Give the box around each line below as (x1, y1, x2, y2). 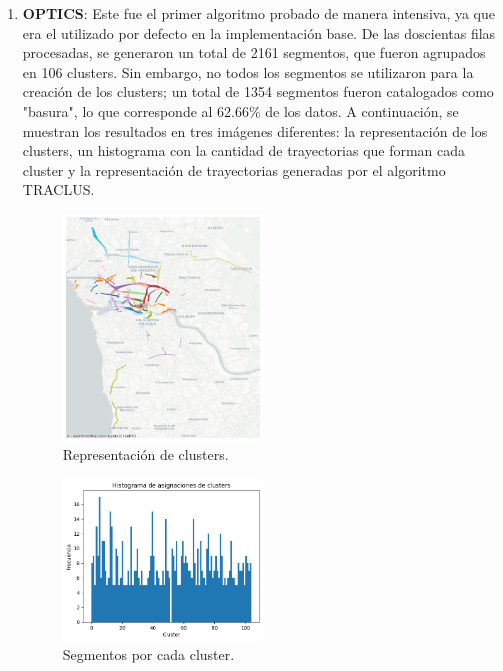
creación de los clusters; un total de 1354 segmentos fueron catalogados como (22, 81, 494, 102)
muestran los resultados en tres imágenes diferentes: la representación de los (22, 120, 488, 141)
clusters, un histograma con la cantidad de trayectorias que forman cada (22, 140, 466, 161)
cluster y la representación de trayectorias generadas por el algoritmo (22, 159, 446, 180)
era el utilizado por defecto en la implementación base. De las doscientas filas (22, 22, 496, 43)
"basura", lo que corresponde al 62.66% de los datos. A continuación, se (22, 100, 459, 121)
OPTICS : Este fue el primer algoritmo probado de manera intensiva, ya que (22, 3, 495, 23)
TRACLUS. (22, 179, 95, 200)
